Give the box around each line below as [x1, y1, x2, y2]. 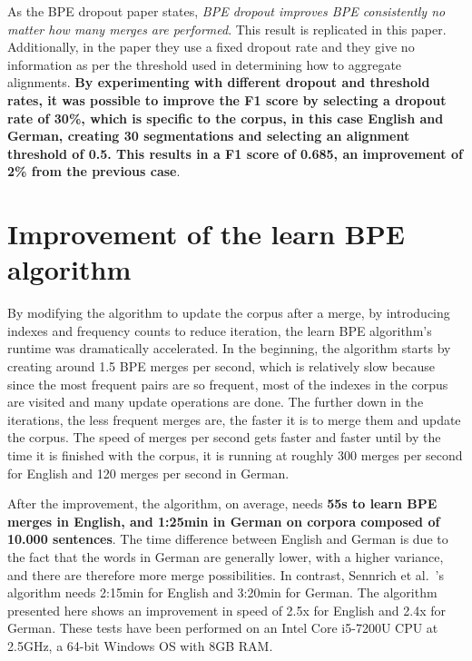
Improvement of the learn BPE [7, 215, 405, 252]
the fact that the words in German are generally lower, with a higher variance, [7, 547, 444, 566]
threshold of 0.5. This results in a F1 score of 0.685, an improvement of [7, 143, 463, 163]
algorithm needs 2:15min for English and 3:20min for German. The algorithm [7, 583, 438, 602]
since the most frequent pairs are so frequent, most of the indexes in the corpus [7, 374, 448, 393]
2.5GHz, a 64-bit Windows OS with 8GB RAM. [7, 636, 273, 655]
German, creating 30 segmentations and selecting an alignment [7, 126, 410, 145]
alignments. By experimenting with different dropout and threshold [7, 73, 430, 92]
